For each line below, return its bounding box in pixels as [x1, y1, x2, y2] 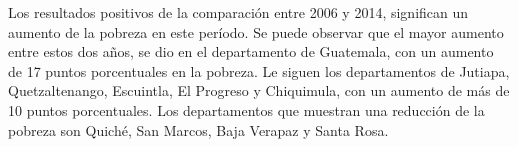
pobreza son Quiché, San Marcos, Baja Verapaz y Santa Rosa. [8, 119, 389, 140]
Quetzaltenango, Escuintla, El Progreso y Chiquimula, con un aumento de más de [8, 80, 510, 101]
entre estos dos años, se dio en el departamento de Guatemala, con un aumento [8, 41, 494, 62]
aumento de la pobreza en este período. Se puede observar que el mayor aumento [8, 21, 504, 42]
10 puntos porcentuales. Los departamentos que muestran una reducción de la [8, 99, 485, 120]
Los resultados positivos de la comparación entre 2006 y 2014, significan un [8, 2, 469, 22]
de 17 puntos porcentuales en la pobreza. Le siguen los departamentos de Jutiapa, [8, 60, 510, 81]
